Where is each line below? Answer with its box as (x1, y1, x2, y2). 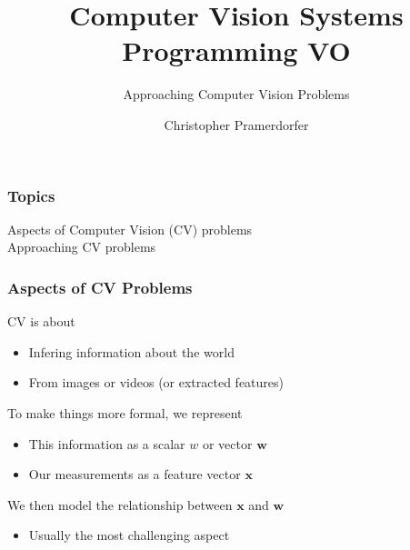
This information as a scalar (28, 434, 185, 453)
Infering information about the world (28, 342, 235, 361)
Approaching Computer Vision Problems (123, 85, 350, 104)
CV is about (7, 312, 75, 331)
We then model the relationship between (7, 495, 233, 514)
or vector (202, 434, 253, 453)
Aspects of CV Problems (7, 275, 193, 298)
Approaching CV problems (7, 237, 156, 256)
